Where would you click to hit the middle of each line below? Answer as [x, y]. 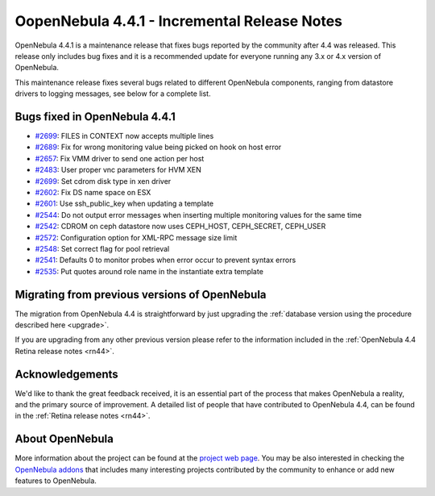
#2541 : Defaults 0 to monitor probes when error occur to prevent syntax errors [166, 260]
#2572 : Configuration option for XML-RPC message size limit [136, 237]
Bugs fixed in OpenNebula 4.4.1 [95, 117]
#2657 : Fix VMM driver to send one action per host [120, 158]
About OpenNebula [64, 439]
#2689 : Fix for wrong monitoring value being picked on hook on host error [158, 147]
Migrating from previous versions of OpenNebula [141, 294]
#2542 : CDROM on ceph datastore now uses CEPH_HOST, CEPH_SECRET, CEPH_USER [180, 227]
